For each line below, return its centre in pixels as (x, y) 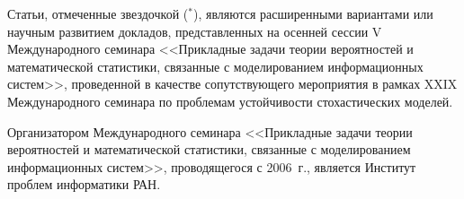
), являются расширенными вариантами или (313, 13)
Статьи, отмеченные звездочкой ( (98, 13)
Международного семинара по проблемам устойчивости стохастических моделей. (230, 101)
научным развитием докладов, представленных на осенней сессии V (195, 31)
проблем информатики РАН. (84, 184)
